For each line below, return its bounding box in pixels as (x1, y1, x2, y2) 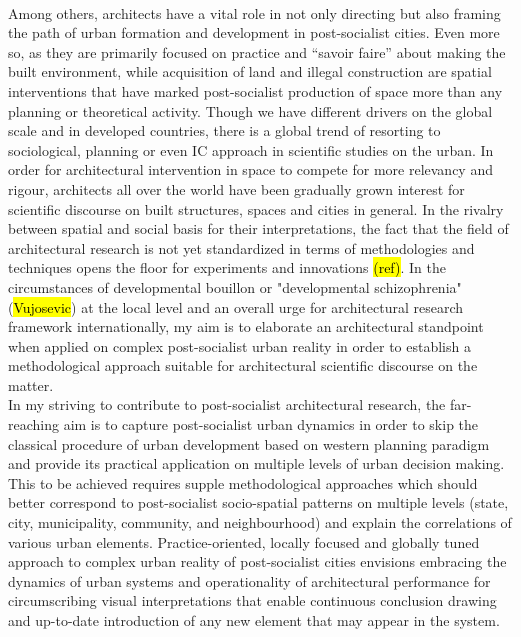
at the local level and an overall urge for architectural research (81, 296, 464, 317)
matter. (8, 374, 54, 395)
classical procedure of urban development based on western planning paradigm (8, 433, 490, 454)
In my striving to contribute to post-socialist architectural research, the (8, 394, 446, 415)
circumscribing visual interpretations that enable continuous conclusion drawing (8, 590, 497, 611)
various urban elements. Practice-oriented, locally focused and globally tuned (8, 531, 480, 552)
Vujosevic (13, 296, 72, 317)
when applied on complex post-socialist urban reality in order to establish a (8, 335, 471, 356)
